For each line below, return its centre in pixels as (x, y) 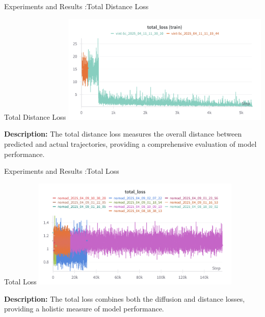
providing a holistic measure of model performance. (84, 309)
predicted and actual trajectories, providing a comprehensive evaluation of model (130, 144)
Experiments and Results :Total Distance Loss (76, 6)
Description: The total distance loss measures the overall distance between (123, 134)
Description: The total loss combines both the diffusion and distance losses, (125, 298)
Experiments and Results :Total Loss (62, 171)
